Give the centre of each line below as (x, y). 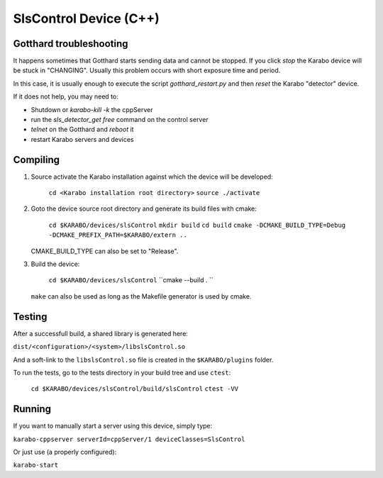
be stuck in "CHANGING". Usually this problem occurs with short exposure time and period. (147, 70)
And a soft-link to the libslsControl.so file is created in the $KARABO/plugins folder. (143, 360)
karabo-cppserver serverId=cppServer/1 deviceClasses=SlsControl (129, 439)
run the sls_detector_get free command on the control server (120, 120)
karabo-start (36, 465)
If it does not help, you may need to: (66, 96)
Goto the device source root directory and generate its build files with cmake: (144, 209)
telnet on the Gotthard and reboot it (82, 129)
